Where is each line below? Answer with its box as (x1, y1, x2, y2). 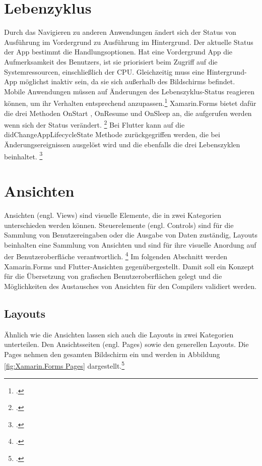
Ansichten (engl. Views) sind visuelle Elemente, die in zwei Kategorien (4, 209, 222, 220)
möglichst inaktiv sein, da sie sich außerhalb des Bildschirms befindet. (19, 76, 235, 87)
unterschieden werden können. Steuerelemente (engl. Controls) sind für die (4, 219, 234, 230)
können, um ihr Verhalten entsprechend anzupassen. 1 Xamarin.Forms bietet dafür (4, 96, 256, 108)
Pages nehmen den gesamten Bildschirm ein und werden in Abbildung (4, 348, 220, 359)
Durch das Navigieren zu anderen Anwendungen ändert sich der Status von (4, 27, 236, 37)
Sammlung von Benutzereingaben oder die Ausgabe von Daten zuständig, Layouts (4, 229, 257, 240)
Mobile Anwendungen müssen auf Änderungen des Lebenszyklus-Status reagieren (4, 86, 255, 96)
